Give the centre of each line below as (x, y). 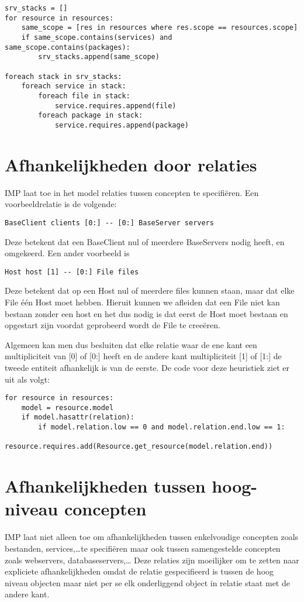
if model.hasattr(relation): (78, 417)
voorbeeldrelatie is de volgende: (61, 204)
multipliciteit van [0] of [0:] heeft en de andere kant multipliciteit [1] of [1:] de (143, 356)
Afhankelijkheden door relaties (131, 164)
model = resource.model (68, 407)
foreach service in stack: (74, 86)
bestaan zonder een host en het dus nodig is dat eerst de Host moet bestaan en (146, 313)
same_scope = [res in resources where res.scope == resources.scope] (160, 28)
